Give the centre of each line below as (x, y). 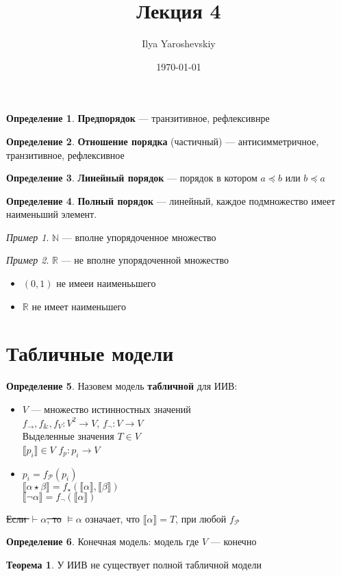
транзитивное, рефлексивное (65, 154)
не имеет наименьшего (79, 306)
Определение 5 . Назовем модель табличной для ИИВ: (122, 386)
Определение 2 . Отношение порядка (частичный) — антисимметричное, (163, 141)
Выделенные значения (68, 436)
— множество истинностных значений (111, 409)
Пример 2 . (28, 260)
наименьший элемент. (52, 214)
